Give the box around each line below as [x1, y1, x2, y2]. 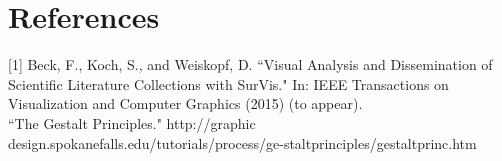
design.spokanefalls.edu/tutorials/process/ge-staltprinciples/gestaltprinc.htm [8, 132, 477, 153]
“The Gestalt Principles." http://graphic [8, 112, 256, 133]
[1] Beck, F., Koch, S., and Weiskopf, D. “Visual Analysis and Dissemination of [8, 54, 493, 75]
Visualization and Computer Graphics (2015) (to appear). [8, 93, 363, 114]
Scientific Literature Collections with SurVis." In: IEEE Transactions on [8, 73, 449, 94]
